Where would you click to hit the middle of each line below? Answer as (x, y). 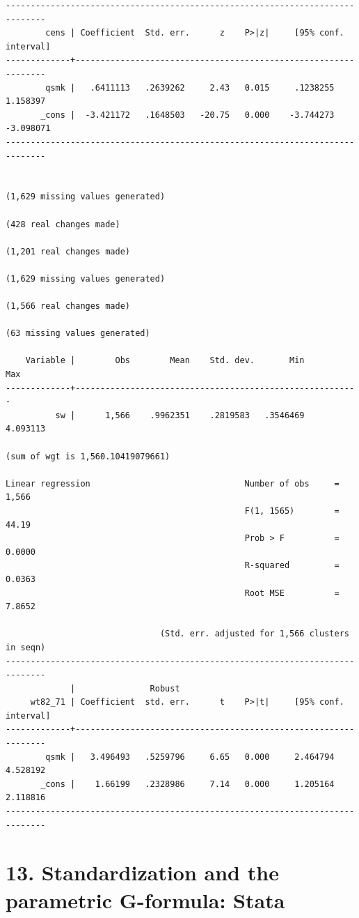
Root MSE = (292, 593)
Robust (165, 688)
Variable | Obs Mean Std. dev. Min (165, 361)
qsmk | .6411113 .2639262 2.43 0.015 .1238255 (190, 87)
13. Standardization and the (142, 872)
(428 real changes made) (63, 224)
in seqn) (26, 647)
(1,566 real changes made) (68, 306)
